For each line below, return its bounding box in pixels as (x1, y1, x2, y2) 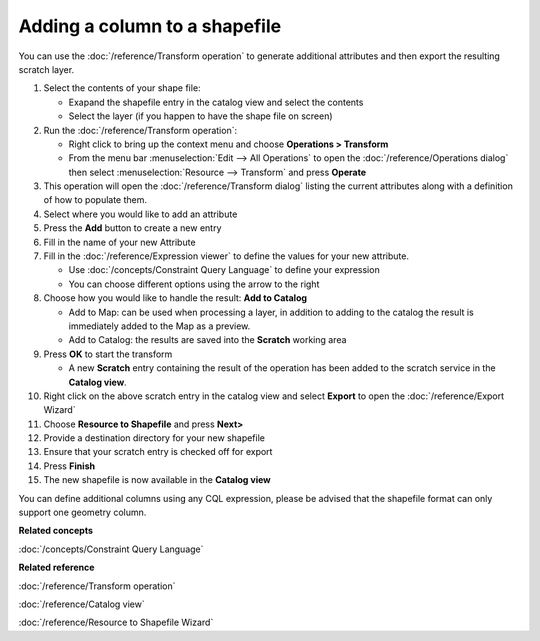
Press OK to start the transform (43, 348, 173, 360)
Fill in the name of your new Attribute (43, 236, 196, 248)
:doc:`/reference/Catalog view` (18, 598, 145, 610)
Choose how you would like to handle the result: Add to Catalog (43, 292, 308, 304)
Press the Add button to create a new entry (43, 222, 222, 234)
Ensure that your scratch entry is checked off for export (43, 446, 273, 458)
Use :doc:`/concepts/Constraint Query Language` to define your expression (68, 264, 380, 276)
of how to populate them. (43, 194, 148, 206)
